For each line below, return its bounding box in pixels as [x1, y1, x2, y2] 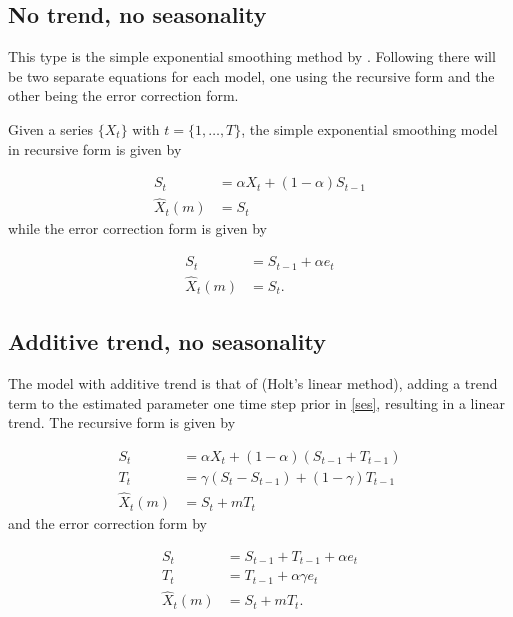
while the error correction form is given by [8, 218, 267, 239]
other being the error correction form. [8, 85, 239, 106]
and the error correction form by [8, 513, 207, 534]
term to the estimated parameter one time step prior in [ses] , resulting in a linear [8, 392, 505, 413]
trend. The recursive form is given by [8, 412, 236, 433]
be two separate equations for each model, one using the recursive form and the [8, 65, 495, 86]
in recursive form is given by [8, 138, 182, 159]
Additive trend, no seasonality [8, 326, 326, 357]
